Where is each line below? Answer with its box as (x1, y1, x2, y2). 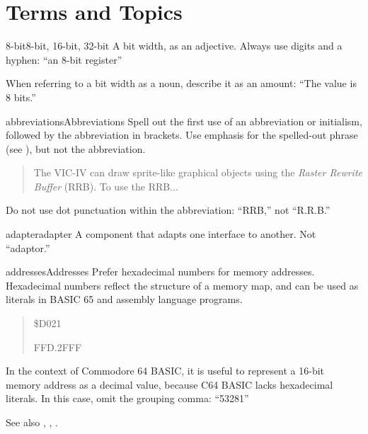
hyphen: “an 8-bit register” (6, 52, 122, 67)
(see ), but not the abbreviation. (6, 141, 146, 156)
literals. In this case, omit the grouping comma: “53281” (6, 391, 249, 406)
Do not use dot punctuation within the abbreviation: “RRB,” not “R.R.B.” (6, 202, 330, 217)
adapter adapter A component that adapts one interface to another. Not (6, 227, 316, 241)
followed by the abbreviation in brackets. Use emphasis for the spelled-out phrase (6, 127, 358, 142)
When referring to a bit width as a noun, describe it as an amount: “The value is (6, 76, 357, 91)
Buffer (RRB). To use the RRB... (33, 178, 178, 193)
